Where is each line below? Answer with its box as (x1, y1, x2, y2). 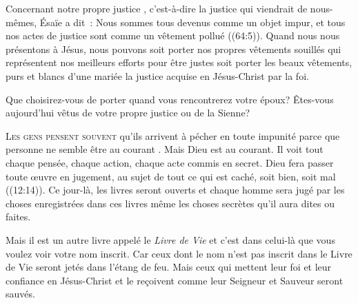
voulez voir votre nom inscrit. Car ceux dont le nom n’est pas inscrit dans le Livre (6, 246, 352, 260)
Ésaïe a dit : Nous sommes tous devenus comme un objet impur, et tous (39, 14, 346, 29)
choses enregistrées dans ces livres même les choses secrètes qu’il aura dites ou (6, 196, 335, 210)
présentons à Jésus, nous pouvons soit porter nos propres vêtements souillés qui (6, 41, 341, 56)
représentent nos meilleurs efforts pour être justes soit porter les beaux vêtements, (6, 55, 352, 70)
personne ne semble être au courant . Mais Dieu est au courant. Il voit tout (6, 142, 324, 156)
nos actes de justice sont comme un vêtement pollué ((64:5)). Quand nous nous (6, 28, 340, 43)
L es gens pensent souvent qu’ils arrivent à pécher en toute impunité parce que (6, 128, 340, 143)
